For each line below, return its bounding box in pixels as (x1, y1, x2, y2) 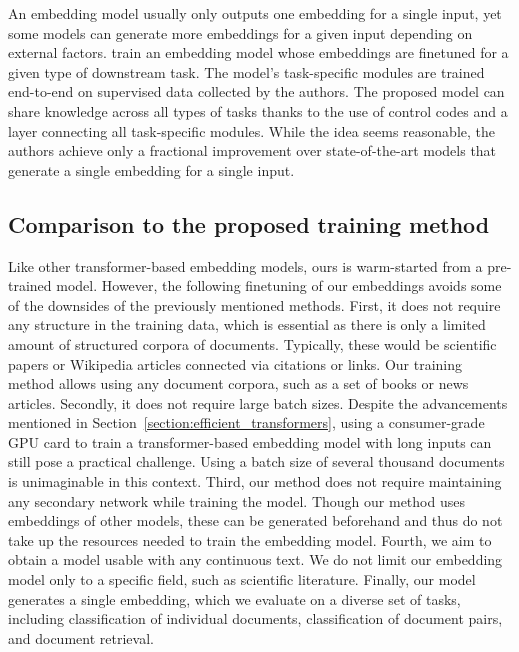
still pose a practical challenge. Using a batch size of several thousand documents (8, 451, 505, 472)
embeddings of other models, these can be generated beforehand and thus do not (8, 510, 503, 531)
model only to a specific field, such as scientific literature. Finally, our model (8, 569, 476, 590)
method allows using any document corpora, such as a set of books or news (8, 373, 469, 394)
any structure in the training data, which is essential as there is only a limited (8, 314, 486, 335)
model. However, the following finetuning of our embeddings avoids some (56, 275, 502, 296)
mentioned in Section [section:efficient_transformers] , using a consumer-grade (8, 412, 485, 433)
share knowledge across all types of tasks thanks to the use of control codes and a (8, 100, 508, 121)
